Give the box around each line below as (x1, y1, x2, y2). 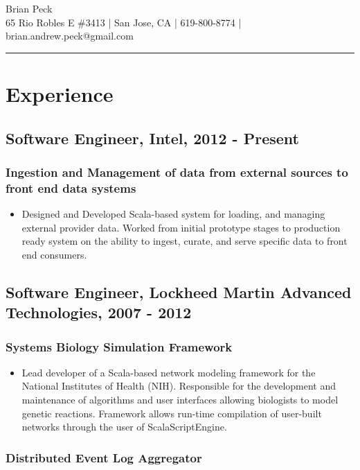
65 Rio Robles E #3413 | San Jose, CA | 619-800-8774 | (6, 15, 242, 29)
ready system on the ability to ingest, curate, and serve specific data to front (21, 234, 348, 248)
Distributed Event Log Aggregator (6, 449, 202, 466)
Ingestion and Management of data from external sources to (6, 163, 348, 180)
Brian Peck (6, 1, 53, 15)
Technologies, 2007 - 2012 (6, 302, 192, 323)
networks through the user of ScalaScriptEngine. (21, 419, 227, 434)
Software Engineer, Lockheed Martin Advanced (6, 281, 352, 302)
